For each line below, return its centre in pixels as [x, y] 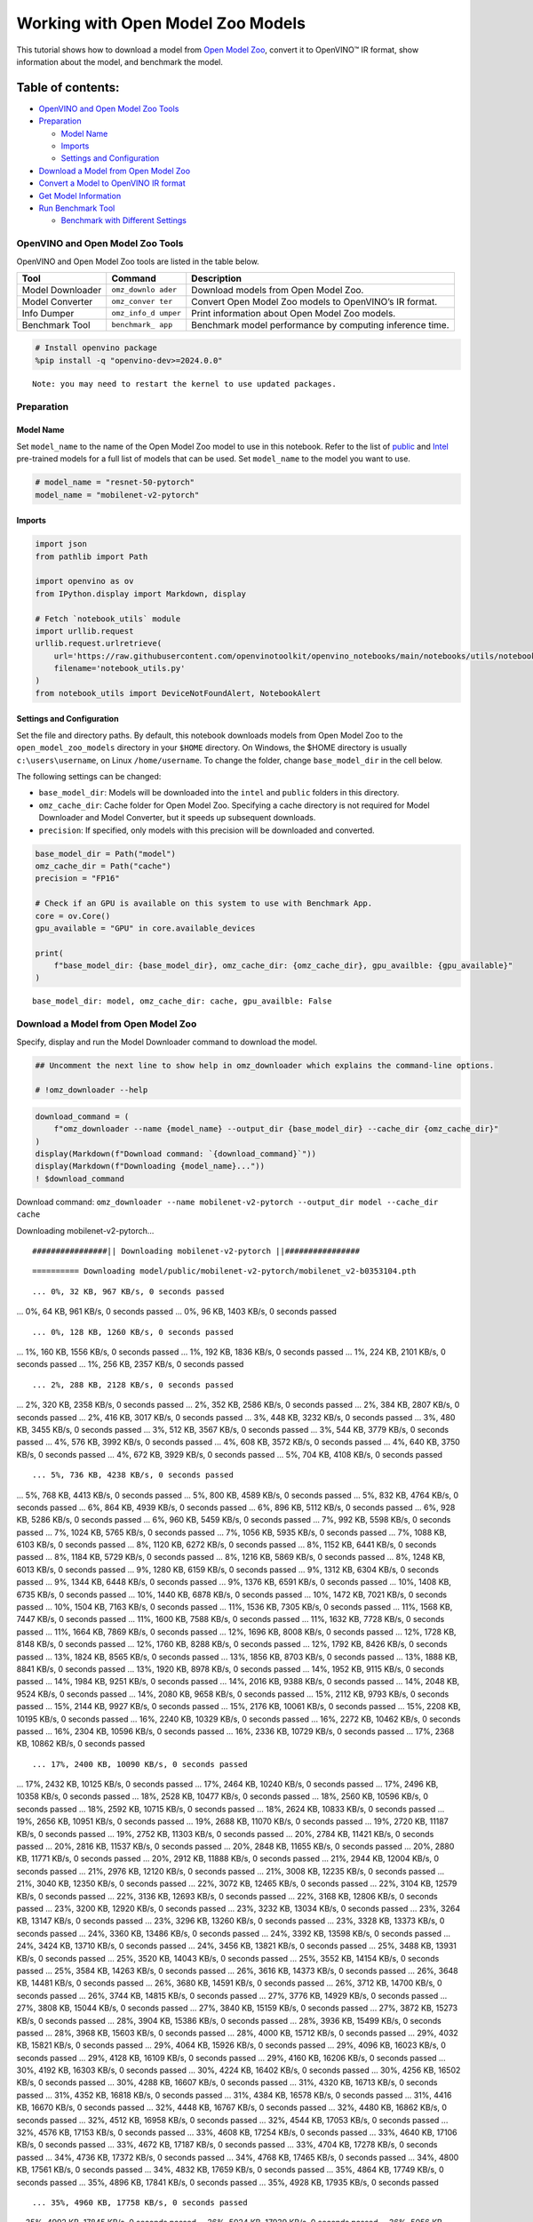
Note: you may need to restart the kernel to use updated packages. [184, 384]
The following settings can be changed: [89, 776]
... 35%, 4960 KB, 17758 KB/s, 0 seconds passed [140, 2202]
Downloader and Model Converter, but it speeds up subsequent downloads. [177, 818]
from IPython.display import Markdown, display [140, 594]
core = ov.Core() [73, 916]
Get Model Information [80, 196]
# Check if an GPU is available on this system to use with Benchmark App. [204, 903]
